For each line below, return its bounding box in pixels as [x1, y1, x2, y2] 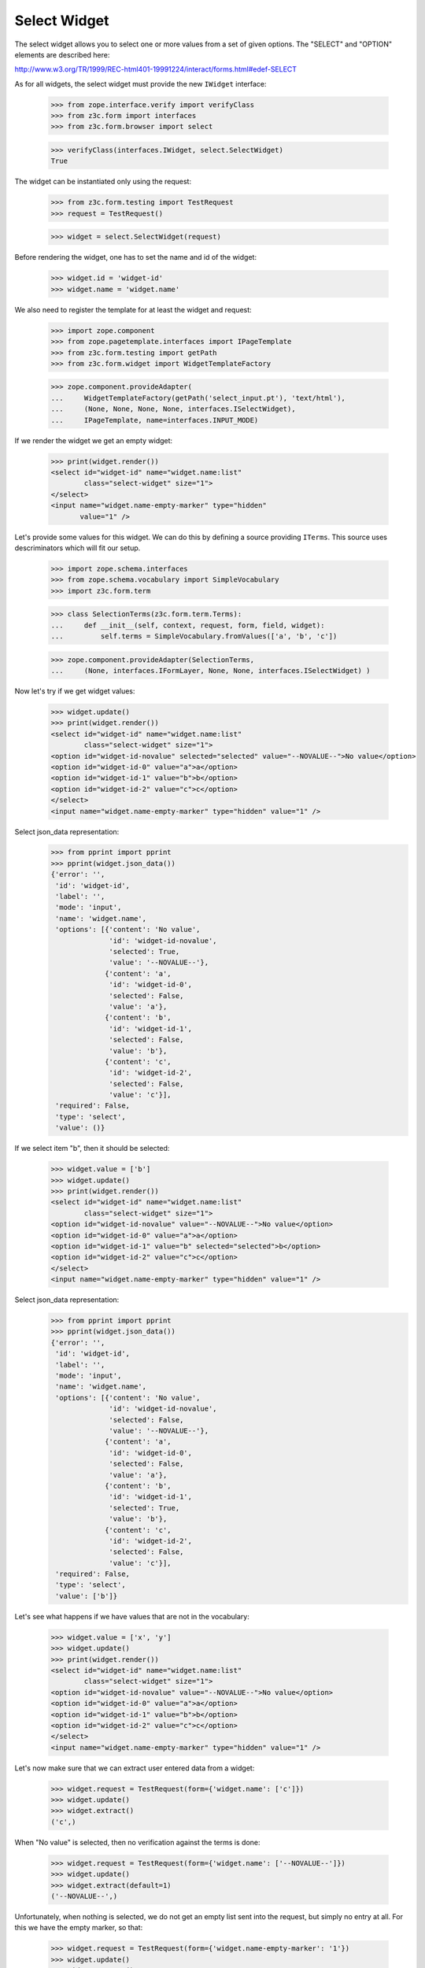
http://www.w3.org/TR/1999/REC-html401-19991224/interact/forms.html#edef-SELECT [14, 65, 297, 74]
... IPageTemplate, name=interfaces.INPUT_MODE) [50, 416, 259, 424]
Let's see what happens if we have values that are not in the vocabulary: [14, 1611, 249, 1621]
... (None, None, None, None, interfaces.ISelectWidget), [50, 405, 296, 413]
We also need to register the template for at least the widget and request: [14, 305, 252, 314]
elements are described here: [14, 50, 110, 59]
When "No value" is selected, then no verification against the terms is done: [14, 1837, 261, 1847]
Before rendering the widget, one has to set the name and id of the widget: [14, 253, 257, 262]
